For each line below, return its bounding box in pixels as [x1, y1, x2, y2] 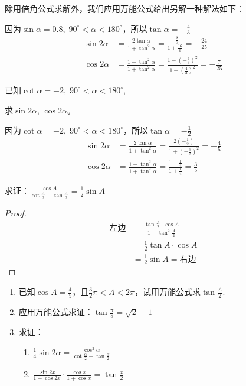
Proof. [5, 207, 27, 219]
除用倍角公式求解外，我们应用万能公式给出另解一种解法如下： [5, 2, 244, 14]
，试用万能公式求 [135, 286, 201, 297]
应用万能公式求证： [18, 306, 93, 318]
